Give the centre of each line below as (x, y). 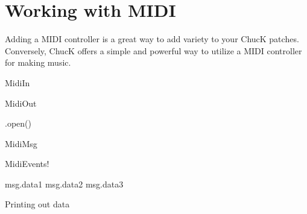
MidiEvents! (27, 164)
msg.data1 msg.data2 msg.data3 (64, 184)
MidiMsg (21, 143)
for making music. (38, 62)
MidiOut (21, 103)
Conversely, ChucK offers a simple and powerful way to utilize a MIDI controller (153, 50)
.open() (18, 123)
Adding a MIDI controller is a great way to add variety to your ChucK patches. (152, 39)
